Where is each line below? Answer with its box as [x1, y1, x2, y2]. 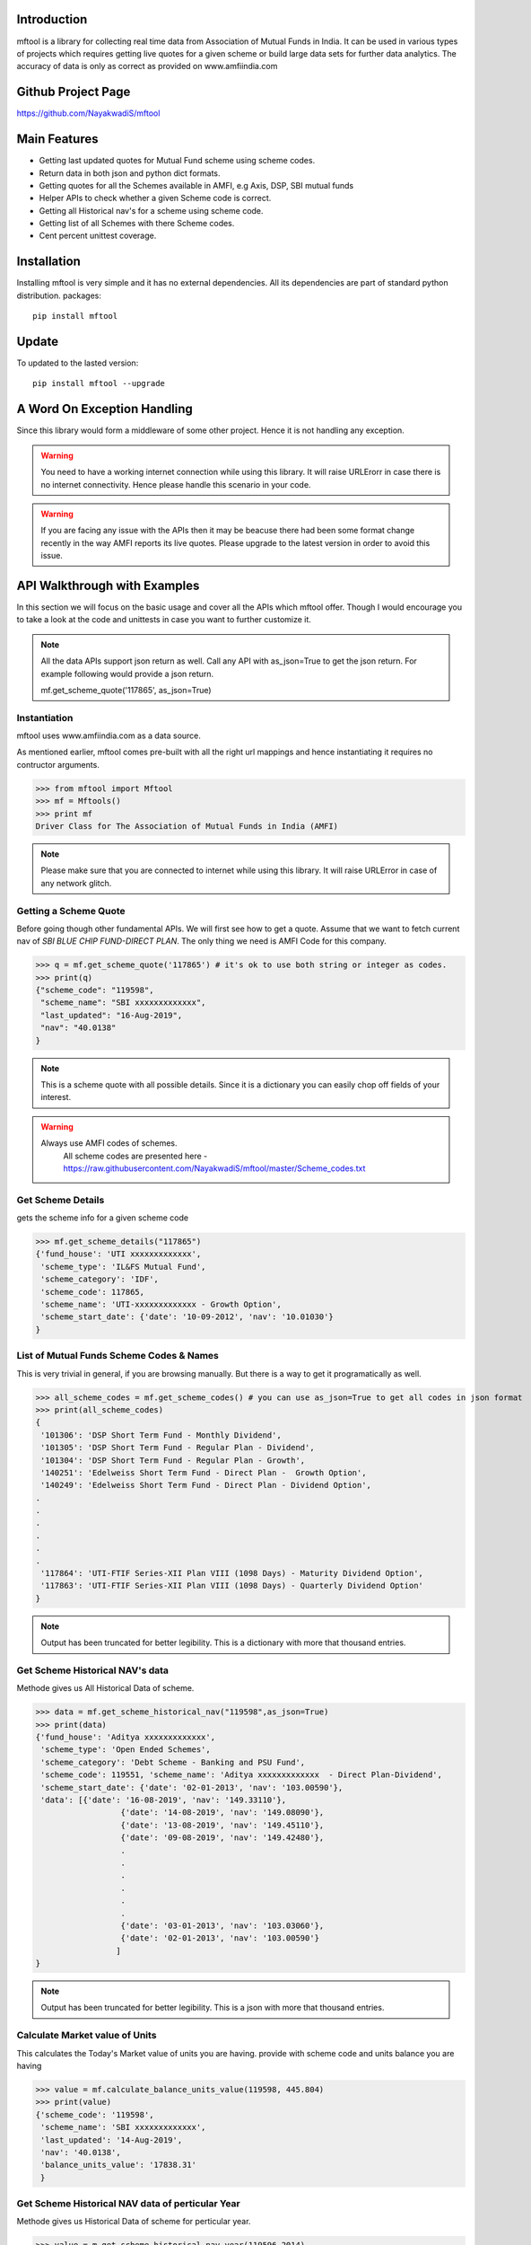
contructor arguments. [16, 759, 100, 770]
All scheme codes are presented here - [63, 1150, 208, 1161]
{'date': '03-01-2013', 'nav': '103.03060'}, [120, 1920, 325, 1931]
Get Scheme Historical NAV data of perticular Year [16, 2197, 241, 2210]
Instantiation [16, 711, 74, 724]
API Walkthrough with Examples [16, 577, 200, 593]
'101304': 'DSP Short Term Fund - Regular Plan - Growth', [40, 1455, 306, 1466]
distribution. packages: [16, 290, 102, 301]
